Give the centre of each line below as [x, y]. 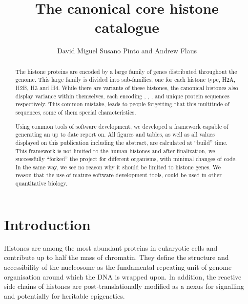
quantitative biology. [41, 183]
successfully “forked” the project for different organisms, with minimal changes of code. [126, 159]
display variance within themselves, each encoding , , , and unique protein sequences [122, 96]
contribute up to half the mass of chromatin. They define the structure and [116, 257]
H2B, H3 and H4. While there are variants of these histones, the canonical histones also [127, 88]
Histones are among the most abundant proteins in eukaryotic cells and [111, 247]
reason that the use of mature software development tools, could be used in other [119, 175]
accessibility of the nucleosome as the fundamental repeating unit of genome [118, 267]
